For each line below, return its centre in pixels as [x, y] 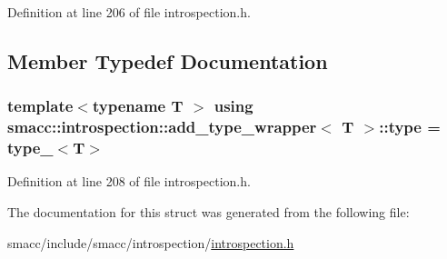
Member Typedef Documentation [168, 60]
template [40, 106]
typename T [138, 106]
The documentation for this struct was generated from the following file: [209, 212]
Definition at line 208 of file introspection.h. [129, 181]
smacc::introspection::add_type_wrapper [162, 127]
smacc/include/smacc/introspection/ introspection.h [151, 242]
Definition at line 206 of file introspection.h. [129, 12]
